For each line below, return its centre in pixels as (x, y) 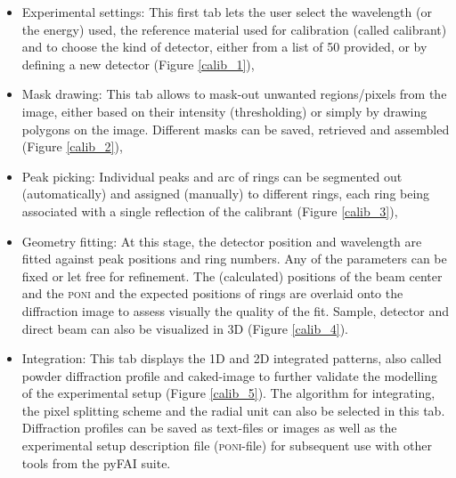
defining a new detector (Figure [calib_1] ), (138, 64)
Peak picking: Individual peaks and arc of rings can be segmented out (212, 176)
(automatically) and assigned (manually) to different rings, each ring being (226, 194)
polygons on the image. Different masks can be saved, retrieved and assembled (236, 129)
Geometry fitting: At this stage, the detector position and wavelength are (222, 241)
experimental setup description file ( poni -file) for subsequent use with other (227, 446)
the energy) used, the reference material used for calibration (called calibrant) (234, 29)
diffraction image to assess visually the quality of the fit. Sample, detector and (235, 310)
